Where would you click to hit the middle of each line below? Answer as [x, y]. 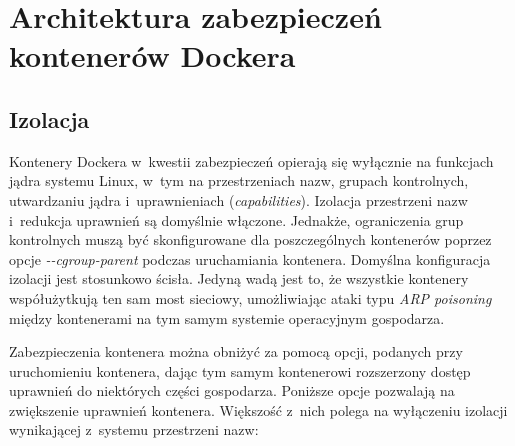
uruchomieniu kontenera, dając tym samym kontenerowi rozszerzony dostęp [240, 370]
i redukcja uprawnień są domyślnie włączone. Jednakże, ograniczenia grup [236, 219]
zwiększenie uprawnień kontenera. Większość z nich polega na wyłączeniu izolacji [258, 409]
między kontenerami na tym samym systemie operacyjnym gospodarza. [227, 317]
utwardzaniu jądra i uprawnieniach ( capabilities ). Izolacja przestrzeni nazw [238, 199]
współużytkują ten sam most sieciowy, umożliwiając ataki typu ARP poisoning [250, 297]
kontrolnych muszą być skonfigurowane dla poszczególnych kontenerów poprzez [250, 239]
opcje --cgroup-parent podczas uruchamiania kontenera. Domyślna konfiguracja [250, 258]
